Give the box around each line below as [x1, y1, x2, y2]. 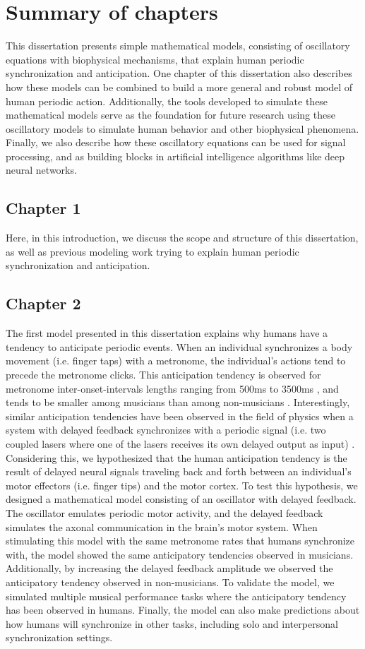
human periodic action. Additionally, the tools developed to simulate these [6, 93, 328, 108]
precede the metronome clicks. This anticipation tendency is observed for [6, 367, 321, 382]
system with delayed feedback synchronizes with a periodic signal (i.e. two [6, 422, 326, 437]
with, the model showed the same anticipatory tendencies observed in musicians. [6, 547, 354, 561]
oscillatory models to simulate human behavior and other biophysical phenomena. [6, 121, 359, 136]
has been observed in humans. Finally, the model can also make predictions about [6, 602, 360, 617]
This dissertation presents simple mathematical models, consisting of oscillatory [6, 38, 350, 53]
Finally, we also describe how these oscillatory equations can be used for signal [6, 135, 346, 150]
